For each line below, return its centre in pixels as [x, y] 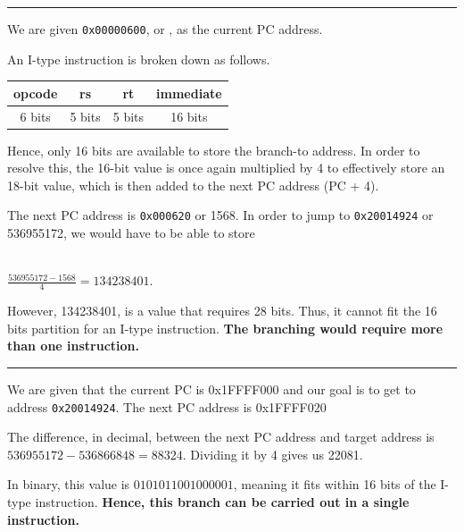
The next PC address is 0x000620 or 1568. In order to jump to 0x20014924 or [220, 215]
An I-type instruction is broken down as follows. [139, 59]
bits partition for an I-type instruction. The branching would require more [225, 328]
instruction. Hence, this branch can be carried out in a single [222, 501]
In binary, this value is [69, 484]
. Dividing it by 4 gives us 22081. [273, 454]
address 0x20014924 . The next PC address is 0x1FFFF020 [167, 406]
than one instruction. [74, 346]
